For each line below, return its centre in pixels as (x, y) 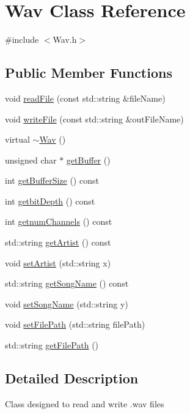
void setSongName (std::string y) (67, 303)
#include (22, 40)
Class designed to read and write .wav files (85, 403)
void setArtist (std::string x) (58, 262)
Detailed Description (72, 378)
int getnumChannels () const (59, 221)
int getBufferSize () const (52, 180)
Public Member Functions (89, 73)
